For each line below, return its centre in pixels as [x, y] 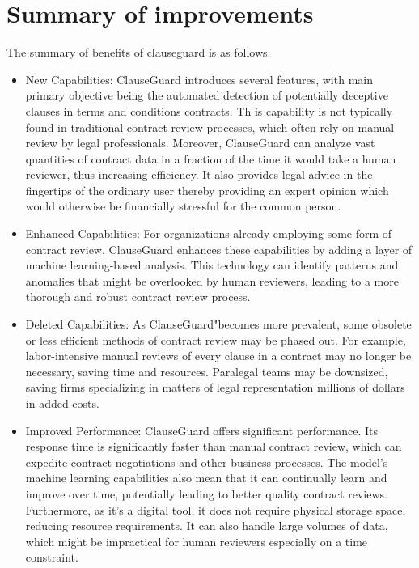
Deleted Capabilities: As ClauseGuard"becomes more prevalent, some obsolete [218, 324]
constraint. [52, 557]
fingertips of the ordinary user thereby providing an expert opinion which [207, 190]
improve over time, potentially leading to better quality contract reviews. [206, 493]
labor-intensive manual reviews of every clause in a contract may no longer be [218, 356]
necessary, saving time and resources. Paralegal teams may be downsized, [207, 371]
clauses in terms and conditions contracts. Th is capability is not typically [209, 110]
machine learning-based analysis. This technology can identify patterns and [212, 265]
